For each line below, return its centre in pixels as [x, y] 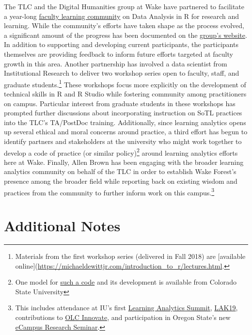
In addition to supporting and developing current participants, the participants [121, 44]
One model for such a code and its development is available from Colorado [126, 282]
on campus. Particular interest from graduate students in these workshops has [120, 103]
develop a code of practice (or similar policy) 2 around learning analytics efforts [121, 152]
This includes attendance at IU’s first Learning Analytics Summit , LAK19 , [126, 308]
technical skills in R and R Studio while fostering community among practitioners [125, 94]
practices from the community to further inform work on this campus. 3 [109, 191]
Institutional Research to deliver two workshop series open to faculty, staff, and [122, 73]
